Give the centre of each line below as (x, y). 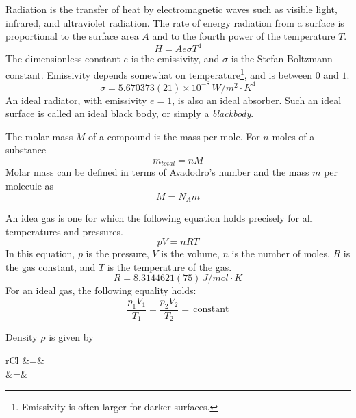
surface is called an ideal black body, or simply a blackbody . (130, 113)
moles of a (293, 136)
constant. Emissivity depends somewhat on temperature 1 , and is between (159, 73)
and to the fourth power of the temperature (244, 36)
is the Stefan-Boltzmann (282, 58)
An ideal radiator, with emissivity (76, 100)
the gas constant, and (51, 266)
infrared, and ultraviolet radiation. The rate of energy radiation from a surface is (175, 22)
